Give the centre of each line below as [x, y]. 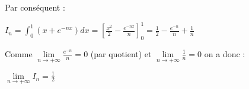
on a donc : [225, 53]
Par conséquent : [35, 7]
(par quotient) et [121, 53]
